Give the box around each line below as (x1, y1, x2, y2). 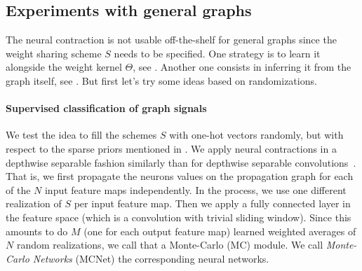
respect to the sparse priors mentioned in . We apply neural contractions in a (6, 141, 337, 155)
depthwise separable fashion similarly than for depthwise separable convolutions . (6, 155, 356, 169)
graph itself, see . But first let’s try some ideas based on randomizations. (6, 73, 317, 88)
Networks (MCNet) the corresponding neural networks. (32, 251, 269, 265)
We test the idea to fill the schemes (6, 127, 157, 142)
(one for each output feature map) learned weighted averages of (83, 223, 356, 238)
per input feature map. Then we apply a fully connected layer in (74, 196, 351, 211)
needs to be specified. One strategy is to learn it (114, 46, 321, 60)
